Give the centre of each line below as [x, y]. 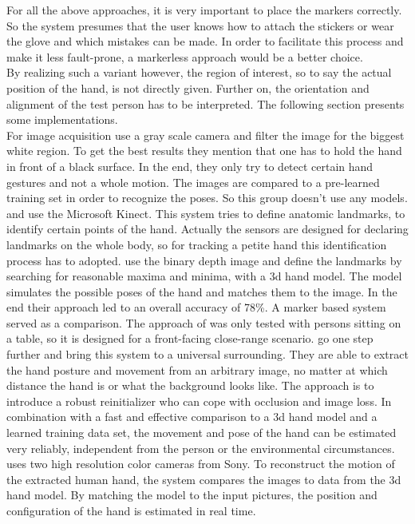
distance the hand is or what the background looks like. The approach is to [190, 385]
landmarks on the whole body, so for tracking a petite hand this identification [197, 244]
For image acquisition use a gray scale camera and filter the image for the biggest [206, 135]
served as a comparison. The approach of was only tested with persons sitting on [204, 322]
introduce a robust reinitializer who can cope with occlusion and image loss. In [199, 401]
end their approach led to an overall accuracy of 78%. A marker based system [196, 307]
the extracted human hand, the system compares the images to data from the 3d [204, 479]
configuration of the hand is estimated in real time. [131, 510]
